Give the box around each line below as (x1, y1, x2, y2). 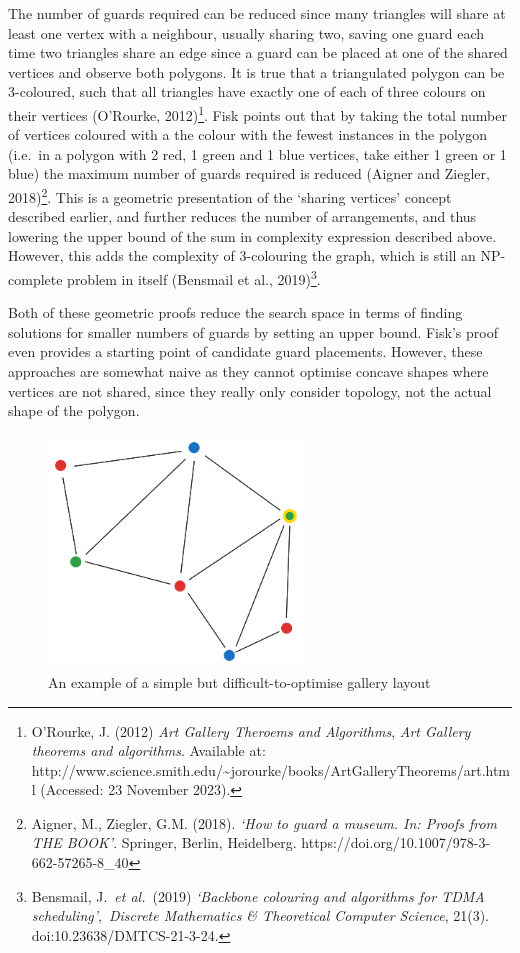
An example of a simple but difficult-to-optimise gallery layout (48, 671, 431, 692)
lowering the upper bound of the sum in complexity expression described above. (8, 225, 497, 246)
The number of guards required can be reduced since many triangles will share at (8, 3, 506, 23)
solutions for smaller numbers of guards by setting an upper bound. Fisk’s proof (8, 321, 498, 342)
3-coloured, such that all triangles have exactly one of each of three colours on (8, 81, 486, 102)
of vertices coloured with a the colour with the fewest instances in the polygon (8, 124, 488, 145)
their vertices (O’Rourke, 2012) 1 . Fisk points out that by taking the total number (8, 101, 507, 125)
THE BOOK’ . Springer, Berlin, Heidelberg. (31, 832, 297, 853)
